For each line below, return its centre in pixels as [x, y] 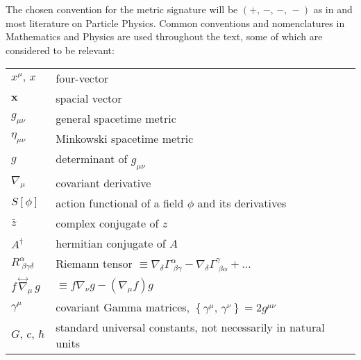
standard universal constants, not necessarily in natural [190, 327]
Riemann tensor [94, 263]
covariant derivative [103, 182]
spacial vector [89, 98]
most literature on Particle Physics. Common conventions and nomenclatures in [175, 23]
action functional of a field [120, 203]
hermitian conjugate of [111, 243]
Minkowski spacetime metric [125, 139]
